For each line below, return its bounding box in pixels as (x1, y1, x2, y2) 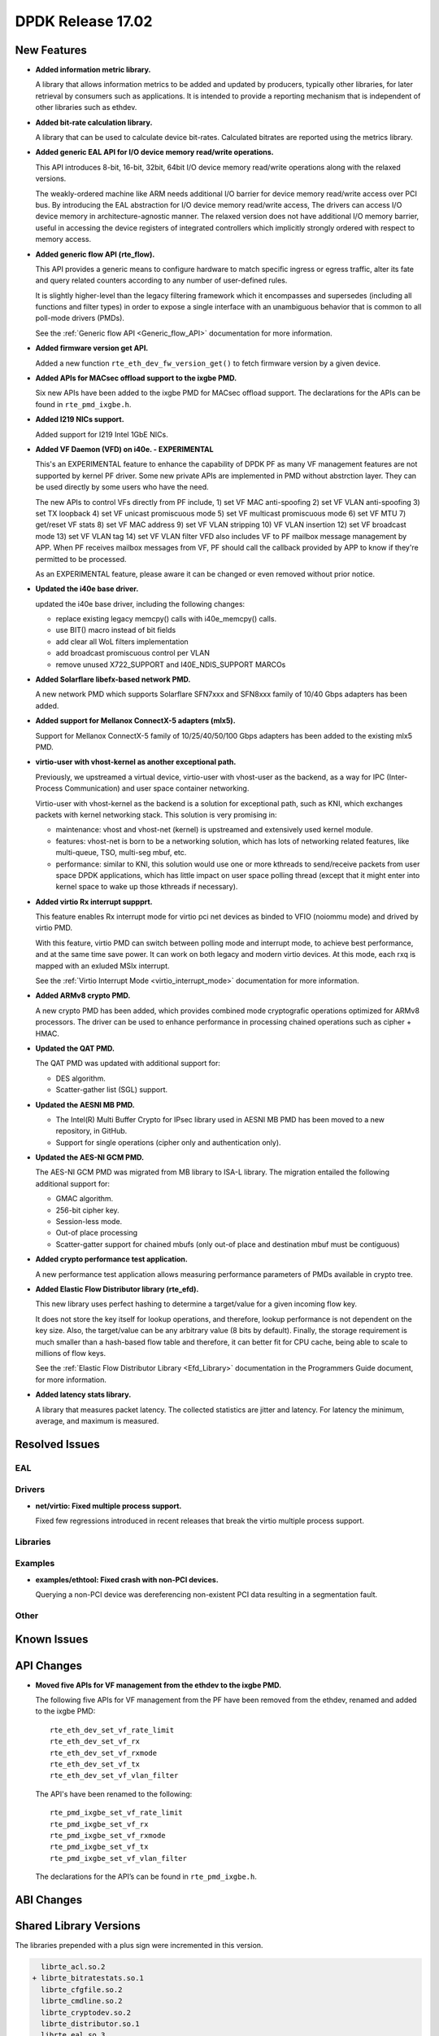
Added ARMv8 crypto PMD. (35, 990, 131, 1001)
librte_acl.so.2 (41, 1962, 106, 1971)
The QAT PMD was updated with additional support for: (35, 1059, 221, 1068)
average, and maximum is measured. (35, 1415, 159, 1425)
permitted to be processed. (35, 554, 127, 564)
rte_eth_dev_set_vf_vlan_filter (50, 1771, 179, 1780)
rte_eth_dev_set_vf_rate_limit (50, 1725, 175, 1735)
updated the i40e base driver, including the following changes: (35, 599, 246, 608)
